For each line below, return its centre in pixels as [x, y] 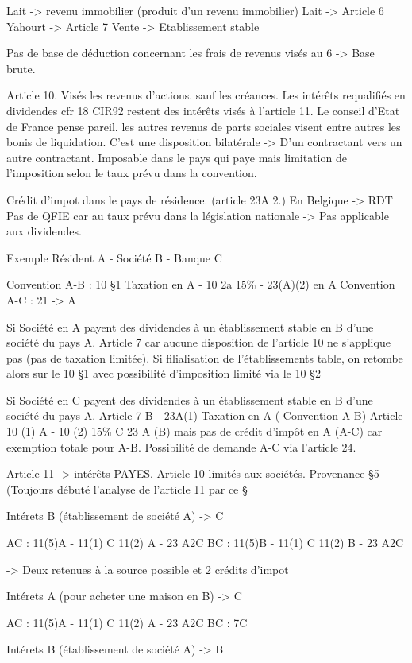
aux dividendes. [44, 231]
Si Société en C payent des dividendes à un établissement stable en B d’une [190, 399]
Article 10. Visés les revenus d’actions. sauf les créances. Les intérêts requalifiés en [206, 95]
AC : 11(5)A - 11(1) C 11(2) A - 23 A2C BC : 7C [127, 622]
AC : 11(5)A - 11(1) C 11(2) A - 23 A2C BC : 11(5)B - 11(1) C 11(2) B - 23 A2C [205, 543]
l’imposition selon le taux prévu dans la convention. [132, 173]
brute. [21, 68]
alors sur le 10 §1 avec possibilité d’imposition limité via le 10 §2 [164, 373]
